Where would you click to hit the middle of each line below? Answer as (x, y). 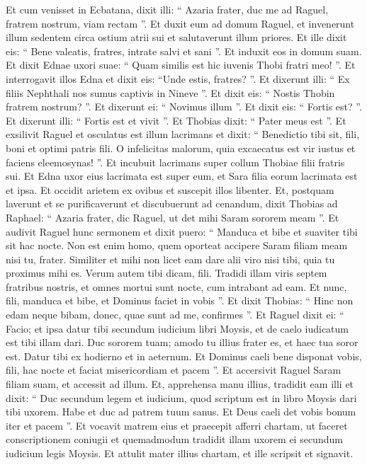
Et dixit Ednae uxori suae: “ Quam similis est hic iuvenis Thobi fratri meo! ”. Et (181, 65)
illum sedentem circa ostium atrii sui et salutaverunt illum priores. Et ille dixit (176, 37)
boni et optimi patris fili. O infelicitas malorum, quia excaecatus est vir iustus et (181, 148)
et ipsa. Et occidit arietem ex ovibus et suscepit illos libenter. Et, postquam (170, 189)
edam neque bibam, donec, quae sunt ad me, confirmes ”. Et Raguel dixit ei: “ (175, 315)
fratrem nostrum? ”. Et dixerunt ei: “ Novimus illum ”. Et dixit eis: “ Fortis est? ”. (184, 107)
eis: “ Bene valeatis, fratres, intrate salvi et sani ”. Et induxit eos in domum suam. (184, 51)
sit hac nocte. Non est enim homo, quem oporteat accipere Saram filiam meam (177, 245)
